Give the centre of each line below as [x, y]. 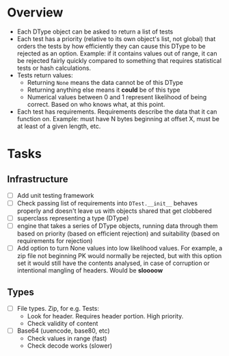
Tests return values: [45, 75]
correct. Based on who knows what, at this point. [96, 104]
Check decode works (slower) [70, 346]
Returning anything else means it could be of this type [104, 90]
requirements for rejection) [55, 241]
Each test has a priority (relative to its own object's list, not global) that [116, 38]
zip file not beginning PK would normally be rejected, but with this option [119, 256]
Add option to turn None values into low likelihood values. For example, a [120, 249]
